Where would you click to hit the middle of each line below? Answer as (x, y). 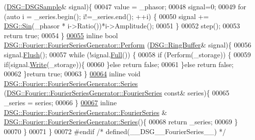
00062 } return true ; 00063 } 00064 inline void (72, 74)
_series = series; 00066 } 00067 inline (60, 102)
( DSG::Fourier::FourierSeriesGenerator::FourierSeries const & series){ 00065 (117, 93)
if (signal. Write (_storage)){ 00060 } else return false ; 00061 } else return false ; (119, 64)
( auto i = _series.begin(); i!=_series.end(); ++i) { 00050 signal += (106, 16)
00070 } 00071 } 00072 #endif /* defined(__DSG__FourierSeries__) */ (115, 131)
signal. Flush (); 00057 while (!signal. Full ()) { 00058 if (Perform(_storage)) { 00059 (127, 54)
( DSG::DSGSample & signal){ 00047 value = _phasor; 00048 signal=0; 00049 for (125, 6)
